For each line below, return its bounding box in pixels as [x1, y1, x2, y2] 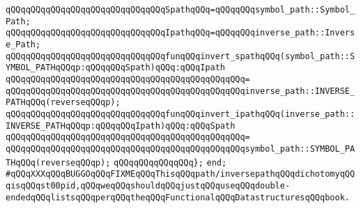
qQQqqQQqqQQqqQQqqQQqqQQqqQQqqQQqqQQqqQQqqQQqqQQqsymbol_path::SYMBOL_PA [6, 143, 355, 154]
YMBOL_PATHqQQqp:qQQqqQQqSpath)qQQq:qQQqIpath [6, 63, 225, 73]
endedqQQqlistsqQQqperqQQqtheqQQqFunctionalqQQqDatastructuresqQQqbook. [6, 192, 350, 202]
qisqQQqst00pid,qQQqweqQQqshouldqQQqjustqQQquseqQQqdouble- [6, 180, 291, 191]
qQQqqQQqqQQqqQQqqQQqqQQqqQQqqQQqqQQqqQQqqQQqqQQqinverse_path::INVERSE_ [6, 86, 355, 96]
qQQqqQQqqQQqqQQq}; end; [114, 157, 227, 168]
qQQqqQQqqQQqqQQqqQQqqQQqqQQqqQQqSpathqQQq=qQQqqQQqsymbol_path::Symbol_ [6, 5, 355, 15]
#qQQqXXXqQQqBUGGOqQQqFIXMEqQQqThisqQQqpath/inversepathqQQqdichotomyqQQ [6, 169, 355, 179]
